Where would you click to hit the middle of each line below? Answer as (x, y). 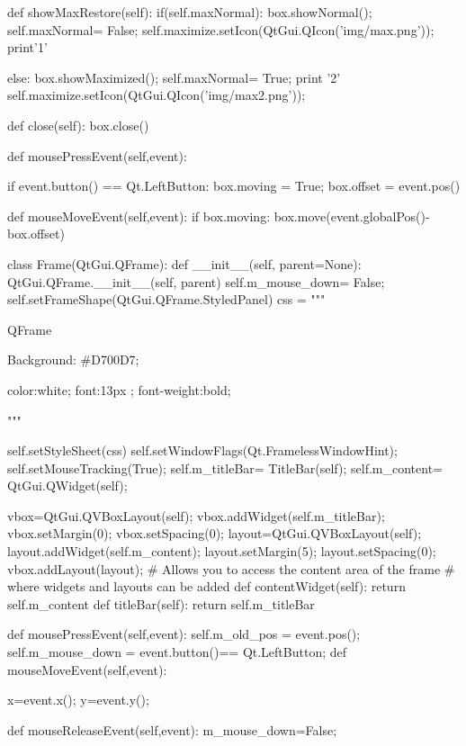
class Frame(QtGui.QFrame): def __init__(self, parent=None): (184, 263)
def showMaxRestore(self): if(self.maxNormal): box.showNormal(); (190, 12)
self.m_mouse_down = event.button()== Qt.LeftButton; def (177, 652)
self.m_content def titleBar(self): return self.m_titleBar (161, 603)
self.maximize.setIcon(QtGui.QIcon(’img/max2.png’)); (157, 95)
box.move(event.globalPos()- (352, 216)
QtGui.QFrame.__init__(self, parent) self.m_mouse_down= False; (196, 281)
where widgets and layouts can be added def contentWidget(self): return (206, 586)
